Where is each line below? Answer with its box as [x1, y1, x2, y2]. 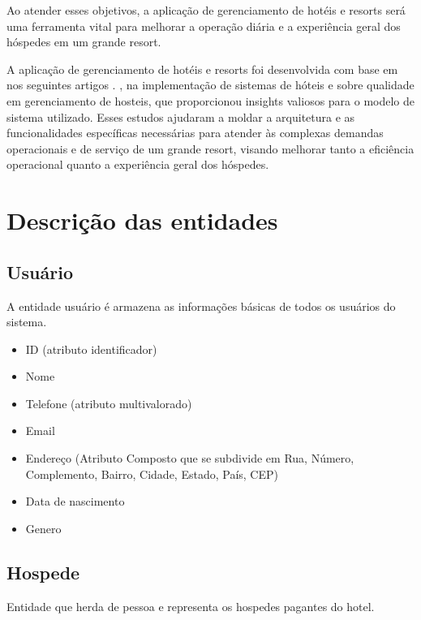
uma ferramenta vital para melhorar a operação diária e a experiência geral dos [6, 17, 401, 34]
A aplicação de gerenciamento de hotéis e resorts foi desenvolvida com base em [6, 60, 398, 77]
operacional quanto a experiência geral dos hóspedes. [6, 156, 269, 173]
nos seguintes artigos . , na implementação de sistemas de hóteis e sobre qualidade [6, 76, 415, 93]
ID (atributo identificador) [25, 340, 157, 357]
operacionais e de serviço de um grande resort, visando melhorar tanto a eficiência [6, 140, 415, 157]
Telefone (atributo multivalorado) [25, 394, 192, 411]
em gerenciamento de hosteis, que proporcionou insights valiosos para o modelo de [6, 92, 415, 109]
